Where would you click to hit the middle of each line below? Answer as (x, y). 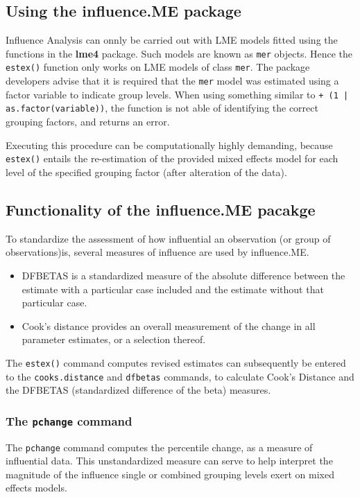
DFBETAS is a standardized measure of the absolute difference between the (183, 275)
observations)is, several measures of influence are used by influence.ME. (157, 252)
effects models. (36, 488)
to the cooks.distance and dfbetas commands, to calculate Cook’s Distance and (180, 376)
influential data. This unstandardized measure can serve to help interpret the (169, 461)
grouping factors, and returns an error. (88, 122)
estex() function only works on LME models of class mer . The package (158, 67)
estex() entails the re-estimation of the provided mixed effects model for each (172, 158)
